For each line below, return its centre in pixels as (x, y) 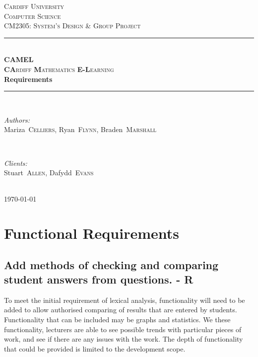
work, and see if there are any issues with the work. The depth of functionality (124, 339)
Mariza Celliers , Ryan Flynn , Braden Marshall (80, 129)
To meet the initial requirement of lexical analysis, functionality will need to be (125, 300)
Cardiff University (34, 6)
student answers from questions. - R (99, 279)
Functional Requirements (92, 233)
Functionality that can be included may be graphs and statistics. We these (117, 320)
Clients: (16, 163)
